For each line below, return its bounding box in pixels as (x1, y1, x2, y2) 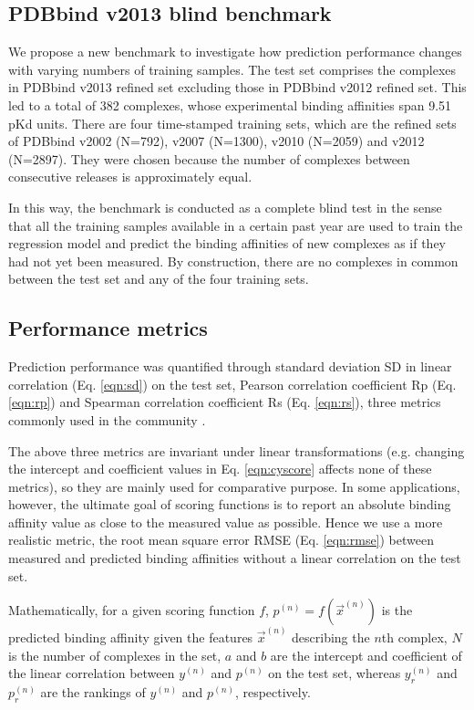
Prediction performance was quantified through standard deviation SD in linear (8, 357, 452, 376)
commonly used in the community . (8, 410, 206, 429)
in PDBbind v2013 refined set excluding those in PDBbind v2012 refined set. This (8, 78, 467, 97)
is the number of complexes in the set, (8, 645, 222, 664)
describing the (292, 627, 370, 646)
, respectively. (234, 682, 311, 701)
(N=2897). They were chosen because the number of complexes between (8, 149, 410, 168)
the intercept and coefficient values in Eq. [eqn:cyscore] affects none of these (8, 459, 432, 478)
